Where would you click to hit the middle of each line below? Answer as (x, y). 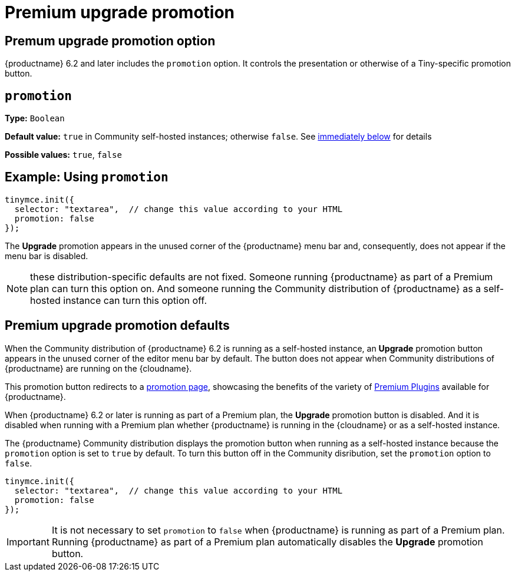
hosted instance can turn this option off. (118, 300)
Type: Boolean (35, 118)
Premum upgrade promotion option (110, 41)
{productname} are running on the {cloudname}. (98, 368)
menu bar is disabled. (47, 256)
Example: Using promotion (87, 177)
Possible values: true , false (63, 155)
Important (28, 542)
